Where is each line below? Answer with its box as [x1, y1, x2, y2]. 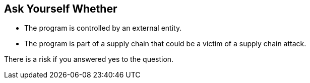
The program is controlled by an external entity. [24, 24, 182, 33]
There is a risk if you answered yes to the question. [4, 55, 174, 64]
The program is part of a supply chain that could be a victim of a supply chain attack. [24, 39, 306, 48]
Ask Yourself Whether [4, 3, 117, 15]
